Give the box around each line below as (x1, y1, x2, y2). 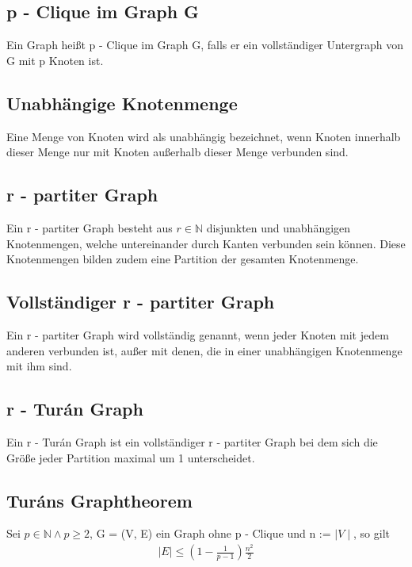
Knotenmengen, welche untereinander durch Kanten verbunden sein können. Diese (6, 235, 406, 251)
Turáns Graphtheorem (6, 488, 193, 512)
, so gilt (353, 525, 391, 542)
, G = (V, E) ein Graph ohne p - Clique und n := (90, 525, 331, 542)
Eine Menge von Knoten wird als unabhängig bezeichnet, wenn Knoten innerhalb (6, 128, 401, 144)
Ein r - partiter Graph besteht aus (6, 219, 173, 236)
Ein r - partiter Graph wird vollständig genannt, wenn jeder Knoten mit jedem (6, 326, 389, 343)
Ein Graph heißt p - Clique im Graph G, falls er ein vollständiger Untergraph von (6, 36, 404, 53)
